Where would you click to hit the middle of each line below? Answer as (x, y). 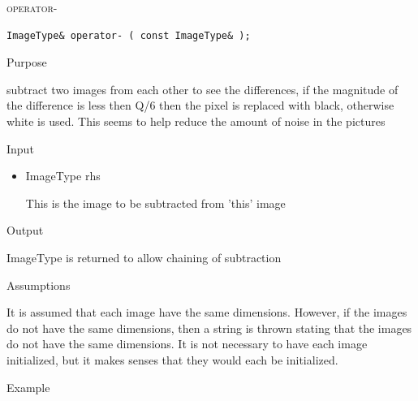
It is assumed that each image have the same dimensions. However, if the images (207, 312)
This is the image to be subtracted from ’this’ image (155, 203)
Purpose (27, 62)
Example (28, 387)
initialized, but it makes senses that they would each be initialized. (172, 359)
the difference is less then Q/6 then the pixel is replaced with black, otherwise (200, 105)
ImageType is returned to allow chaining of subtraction (144, 257)
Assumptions (39, 285)
